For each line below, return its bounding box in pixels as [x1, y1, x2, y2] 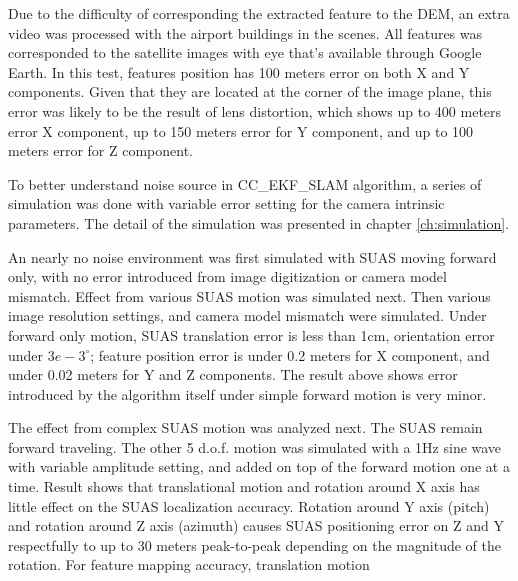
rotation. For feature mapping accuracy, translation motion [8, 554, 370, 575]
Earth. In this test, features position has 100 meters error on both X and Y [8, 61, 470, 82]
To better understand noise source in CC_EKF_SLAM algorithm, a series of [8, 173, 482, 194]
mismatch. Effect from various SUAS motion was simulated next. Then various [8, 285, 491, 306]
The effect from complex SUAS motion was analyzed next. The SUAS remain [8, 417, 483, 438]
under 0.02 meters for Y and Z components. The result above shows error [8, 364, 458, 385]
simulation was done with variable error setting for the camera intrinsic [8, 193, 445, 214]
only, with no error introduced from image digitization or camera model [8, 266, 447, 287]
